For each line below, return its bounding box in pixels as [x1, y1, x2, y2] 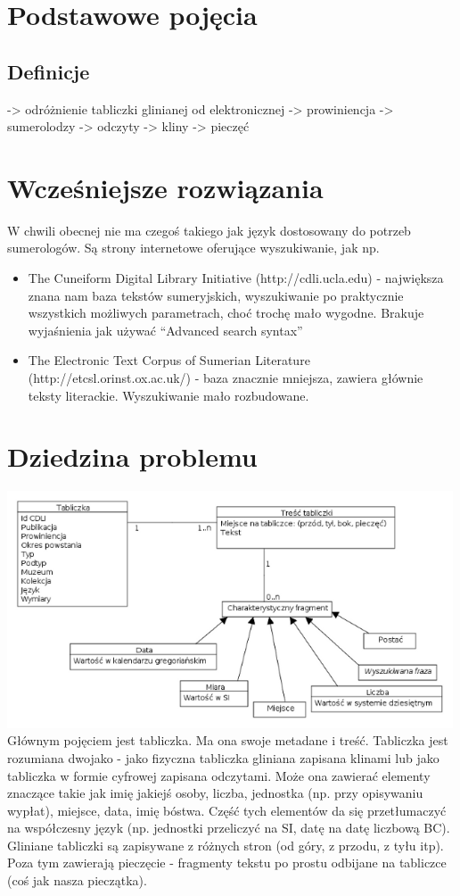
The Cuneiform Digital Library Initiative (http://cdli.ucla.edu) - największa [28, 269, 444, 287]
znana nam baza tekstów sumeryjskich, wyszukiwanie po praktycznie [28, 286, 404, 304]
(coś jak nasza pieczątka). [7, 871, 147, 890]
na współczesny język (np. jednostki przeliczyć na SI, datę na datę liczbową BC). [7, 818, 450, 837]
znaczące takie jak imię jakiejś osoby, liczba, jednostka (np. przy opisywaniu [7, 784, 423, 802]
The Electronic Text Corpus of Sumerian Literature [28, 351, 310, 369]
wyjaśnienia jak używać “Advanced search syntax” [28, 320, 303, 339]
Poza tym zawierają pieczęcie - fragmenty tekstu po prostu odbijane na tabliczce [7, 853, 447, 872]
